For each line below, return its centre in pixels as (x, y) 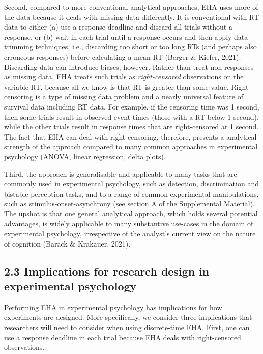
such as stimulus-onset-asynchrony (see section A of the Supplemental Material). (129, 203)
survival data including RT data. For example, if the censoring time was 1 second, (132, 106)
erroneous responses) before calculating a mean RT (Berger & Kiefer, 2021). (123, 56)
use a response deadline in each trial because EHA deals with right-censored (123, 337)
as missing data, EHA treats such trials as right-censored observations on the (124, 77)
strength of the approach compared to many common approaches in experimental (131, 146)
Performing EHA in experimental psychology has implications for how (113, 307)
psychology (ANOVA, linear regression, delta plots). (85, 156)
